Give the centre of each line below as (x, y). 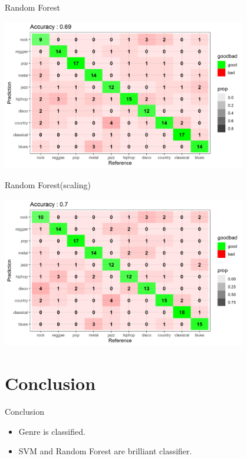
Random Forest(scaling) (48, 185)
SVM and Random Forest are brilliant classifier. (105, 451)
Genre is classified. (52, 431)
